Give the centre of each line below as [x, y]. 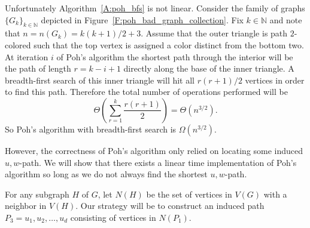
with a [275, 194]
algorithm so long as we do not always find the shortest [106, 174]
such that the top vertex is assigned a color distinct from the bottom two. [169, 44]
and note [286, 19]
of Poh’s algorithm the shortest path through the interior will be [175, 56]
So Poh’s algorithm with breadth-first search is [91, 129]
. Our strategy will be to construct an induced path [170, 206]
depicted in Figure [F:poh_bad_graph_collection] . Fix [142, 19]
